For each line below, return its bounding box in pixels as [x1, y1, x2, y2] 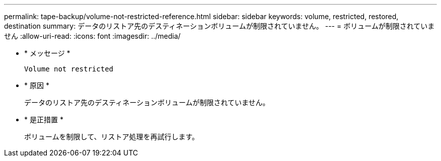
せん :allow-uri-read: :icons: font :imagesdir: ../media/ [4, 32, 181, 40]
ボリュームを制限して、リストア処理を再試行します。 [24, 132, 199, 141]
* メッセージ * [24, 49, 70, 57]
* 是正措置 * [24, 115, 63, 124]
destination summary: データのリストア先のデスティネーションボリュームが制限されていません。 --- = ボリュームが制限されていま [4, 22, 435, 30]
